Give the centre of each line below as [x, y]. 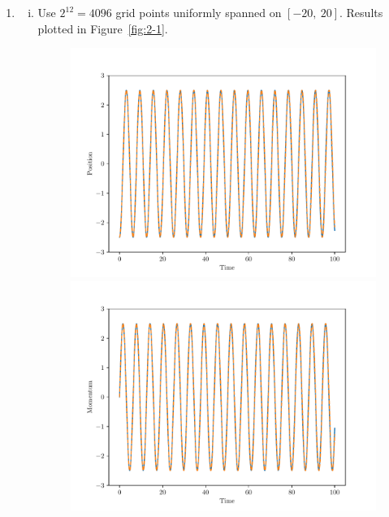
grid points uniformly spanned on [199, 12]
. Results [361, 12]
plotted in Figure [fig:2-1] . [103, 28]
